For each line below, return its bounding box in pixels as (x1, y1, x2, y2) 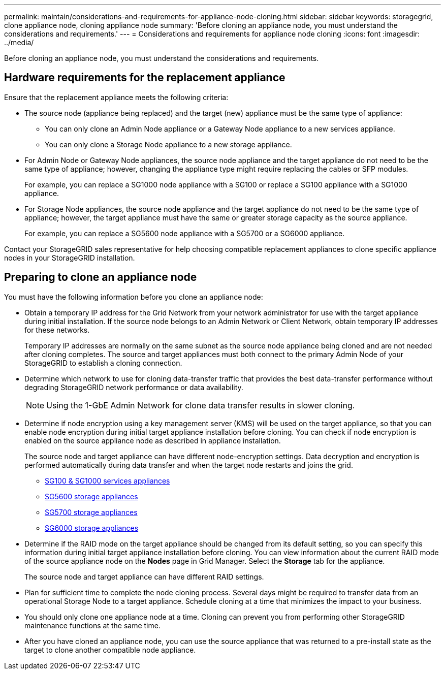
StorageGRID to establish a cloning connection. (24, 358, 182, 367)
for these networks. (24, 325, 90, 334)
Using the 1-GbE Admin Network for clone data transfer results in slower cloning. (46, 400, 355, 410)
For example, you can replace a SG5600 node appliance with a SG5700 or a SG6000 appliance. (24, 229, 345, 238)
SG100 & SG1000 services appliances (45, 476, 170, 485)
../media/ (4, 38, 34, 47)
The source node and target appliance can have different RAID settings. (24, 572, 264, 581)
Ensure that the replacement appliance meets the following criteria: (4, 92, 229, 102)
